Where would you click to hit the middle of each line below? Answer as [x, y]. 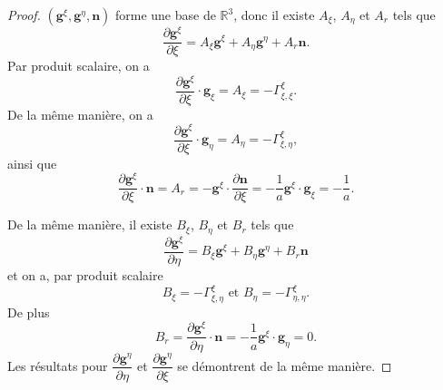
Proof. [24, 15]
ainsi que [32, 163]
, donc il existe [274, 15]
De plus [29, 312]
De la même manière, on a [80, 114]
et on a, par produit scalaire [85, 274]
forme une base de [165, 15]
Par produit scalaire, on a [79, 66]
